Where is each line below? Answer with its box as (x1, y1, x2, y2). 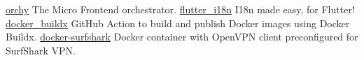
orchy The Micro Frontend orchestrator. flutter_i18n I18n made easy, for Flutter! (6, 2, 355, 16)
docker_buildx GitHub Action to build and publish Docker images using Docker (6, 15, 350, 30)
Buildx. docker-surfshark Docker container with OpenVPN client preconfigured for (6, 29, 358, 44)
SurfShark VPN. (6, 43, 76, 57)
